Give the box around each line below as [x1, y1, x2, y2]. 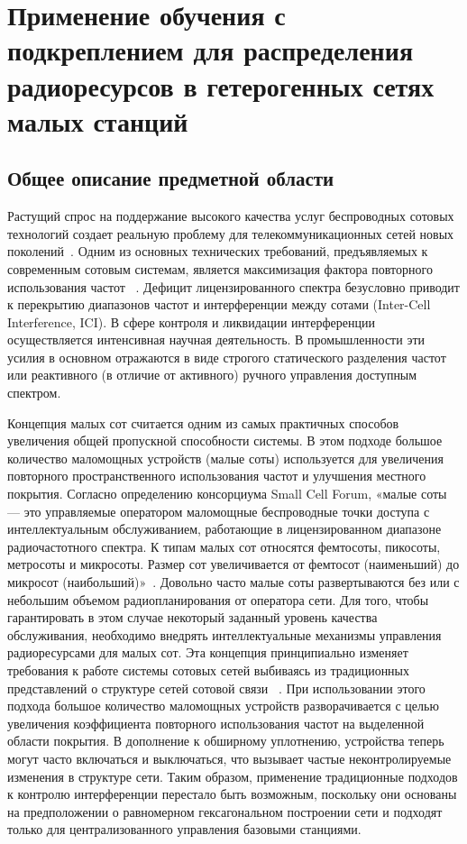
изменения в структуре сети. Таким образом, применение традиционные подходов [7, 766, 458, 785]
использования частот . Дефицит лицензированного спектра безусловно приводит [7, 277, 460, 296]
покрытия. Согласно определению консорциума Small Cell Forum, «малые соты [7, 484, 447, 503]
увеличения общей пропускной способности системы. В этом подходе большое [7, 431, 443, 450]
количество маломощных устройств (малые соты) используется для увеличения [7, 448, 444, 467]
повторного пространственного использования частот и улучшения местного [7, 466, 426, 485]
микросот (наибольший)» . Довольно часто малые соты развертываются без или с [7, 573, 460, 592]
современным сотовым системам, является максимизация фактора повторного [7, 259, 433, 278]
